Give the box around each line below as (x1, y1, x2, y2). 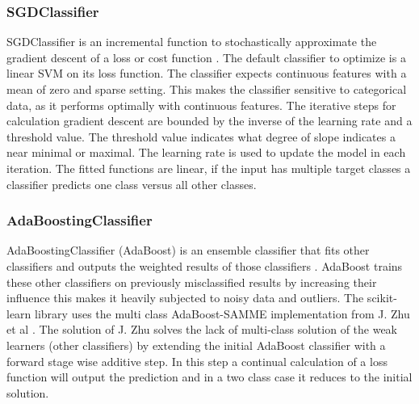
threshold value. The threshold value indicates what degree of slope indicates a (6, 128, 396, 145)
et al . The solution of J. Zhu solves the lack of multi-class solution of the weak (6, 321, 398, 338)
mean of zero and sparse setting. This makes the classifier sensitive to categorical (6, 81, 407, 97)
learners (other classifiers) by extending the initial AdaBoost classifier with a (6, 336, 386, 353)
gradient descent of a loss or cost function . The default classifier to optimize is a (6, 48, 406, 65)
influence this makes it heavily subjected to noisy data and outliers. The (6, 289, 364, 306)
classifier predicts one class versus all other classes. (6, 175, 257, 192)
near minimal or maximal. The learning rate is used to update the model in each (6, 144, 406, 161)
